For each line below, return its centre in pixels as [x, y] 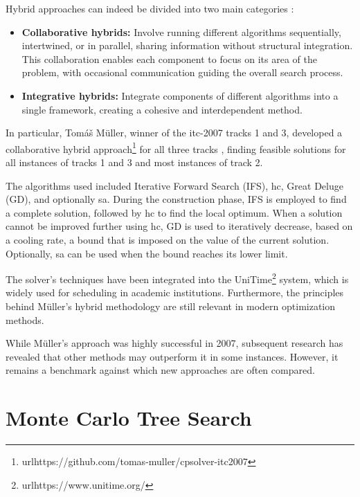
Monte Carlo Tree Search [129, 418]
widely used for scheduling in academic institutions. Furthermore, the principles [175, 292]
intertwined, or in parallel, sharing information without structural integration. [187, 45]
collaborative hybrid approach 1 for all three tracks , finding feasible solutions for [176, 147]
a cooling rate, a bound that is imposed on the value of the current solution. [168, 239]
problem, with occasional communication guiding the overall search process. [182, 72]
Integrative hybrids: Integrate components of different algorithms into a [180, 95]
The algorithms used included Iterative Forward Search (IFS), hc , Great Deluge [174, 185]
